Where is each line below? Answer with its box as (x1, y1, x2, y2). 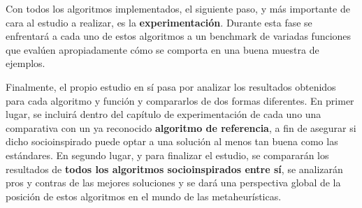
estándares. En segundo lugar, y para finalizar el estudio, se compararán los (6, 147, 329, 162)
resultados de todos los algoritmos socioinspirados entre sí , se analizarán (6, 161, 343, 176)
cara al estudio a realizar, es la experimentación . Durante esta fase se (6, 15, 312, 29)
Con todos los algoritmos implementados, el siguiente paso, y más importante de (6, 1, 350, 15)
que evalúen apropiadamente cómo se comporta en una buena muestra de (6, 42, 319, 57)
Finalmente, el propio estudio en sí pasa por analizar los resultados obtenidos (6, 79, 336, 94)
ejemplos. (6, 56, 45, 70)
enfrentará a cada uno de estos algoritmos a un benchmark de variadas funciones (6, 29, 352, 43)
